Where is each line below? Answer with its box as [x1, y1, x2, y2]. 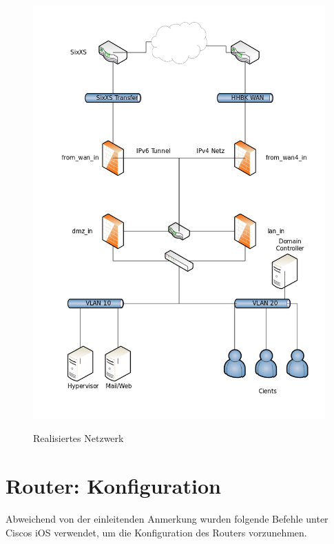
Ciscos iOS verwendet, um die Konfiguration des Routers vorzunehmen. [6, 525, 307, 539]
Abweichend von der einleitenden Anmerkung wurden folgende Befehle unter [6, 512, 328, 525]
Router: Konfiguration [6, 472, 221, 500]
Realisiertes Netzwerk [33, 431, 124, 445]
